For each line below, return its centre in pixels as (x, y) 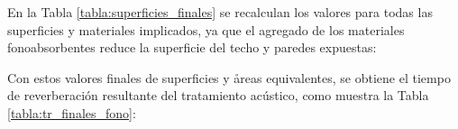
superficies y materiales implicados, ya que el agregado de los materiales (206, 29)
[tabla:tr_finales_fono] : (72, 112)
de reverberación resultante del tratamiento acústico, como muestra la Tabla (218, 95)
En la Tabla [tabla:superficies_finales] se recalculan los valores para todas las (220, 12)
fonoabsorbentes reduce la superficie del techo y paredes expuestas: (192, 47)
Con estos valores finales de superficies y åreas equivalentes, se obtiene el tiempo (229, 77)
